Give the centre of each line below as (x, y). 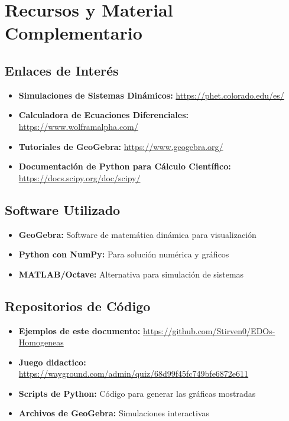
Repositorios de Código (78, 306)
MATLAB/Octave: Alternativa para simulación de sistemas (131, 274)
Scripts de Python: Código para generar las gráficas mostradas (137, 393)
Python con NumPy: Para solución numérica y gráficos (124, 254)
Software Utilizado (63, 209)
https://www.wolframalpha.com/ (78, 126)
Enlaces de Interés (62, 70)
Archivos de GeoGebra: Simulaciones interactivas (114, 413)
